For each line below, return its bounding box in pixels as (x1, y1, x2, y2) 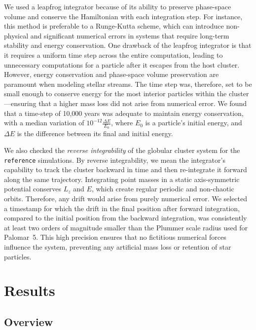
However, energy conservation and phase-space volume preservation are (4, 69, 219, 79)
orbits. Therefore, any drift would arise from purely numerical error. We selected (4, 193, 248, 203)
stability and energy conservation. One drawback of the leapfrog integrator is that (4, 40, 252, 50)
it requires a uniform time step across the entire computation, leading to (4, 49, 223, 60)
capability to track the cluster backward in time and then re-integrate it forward (4, 164, 247, 175)
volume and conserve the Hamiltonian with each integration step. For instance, (4, 11, 243, 21)
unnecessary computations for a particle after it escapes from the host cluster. (4, 59, 240, 70)
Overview (4, 314, 53, 329)
